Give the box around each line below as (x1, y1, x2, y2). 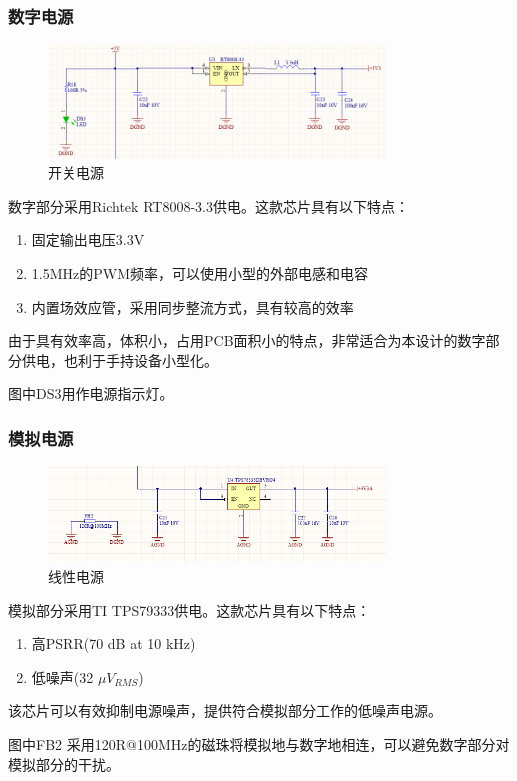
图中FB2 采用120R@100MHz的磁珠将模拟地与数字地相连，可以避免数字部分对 (8, 733, 510, 754)
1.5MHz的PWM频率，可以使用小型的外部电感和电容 (31, 263, 369, 283)
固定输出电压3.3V (31, 229, 145, 250)
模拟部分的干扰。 (8, 753, 120, 774)
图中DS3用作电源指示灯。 (8, 383, 174, 404)
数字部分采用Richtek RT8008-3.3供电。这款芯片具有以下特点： (8, 195, 409, 216)
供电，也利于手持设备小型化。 (21, 349, 218, 370)
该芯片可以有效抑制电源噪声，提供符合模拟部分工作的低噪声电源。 (8, 700, 442, 721)
